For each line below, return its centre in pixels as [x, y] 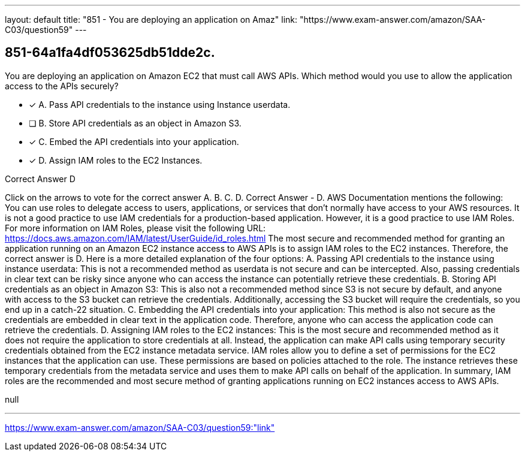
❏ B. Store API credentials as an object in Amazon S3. [135, 123]
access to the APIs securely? [62, 86]
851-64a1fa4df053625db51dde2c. [110, 53]
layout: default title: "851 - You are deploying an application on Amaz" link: [151, 19]
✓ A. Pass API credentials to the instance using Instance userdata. [160, 104]
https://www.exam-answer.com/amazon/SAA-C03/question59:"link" [140, 427]
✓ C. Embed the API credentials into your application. [134, 141]
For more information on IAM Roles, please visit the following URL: [135, 228]
